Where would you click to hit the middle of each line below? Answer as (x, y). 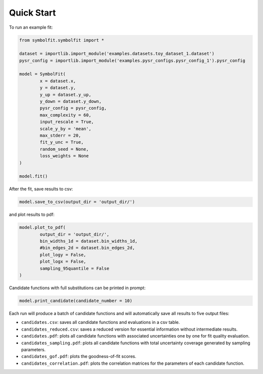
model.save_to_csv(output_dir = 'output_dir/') (77, 202)
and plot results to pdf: (32, 215)
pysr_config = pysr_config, (73, 108)
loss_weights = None (64, 156)
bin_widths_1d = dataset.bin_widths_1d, (89, 241)
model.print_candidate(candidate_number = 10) (76, 300)
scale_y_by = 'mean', (66, 129)
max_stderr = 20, (60, 136)
